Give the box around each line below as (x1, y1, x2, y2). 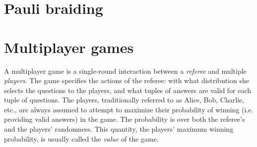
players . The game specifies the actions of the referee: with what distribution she (4, 75, 249, 86)
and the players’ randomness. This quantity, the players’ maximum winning (4, 124, 234, 134)
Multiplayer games (4, 37, 134, 57)
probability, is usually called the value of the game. (4, 133, 159, 144)
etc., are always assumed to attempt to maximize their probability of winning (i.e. (4, 104, 254, 114)
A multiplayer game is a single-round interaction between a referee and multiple (4, 65, 247, 76)
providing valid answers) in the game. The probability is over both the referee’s (4, 114, 245, 124)
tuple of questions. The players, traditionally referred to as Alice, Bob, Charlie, (4, 95, 245, 105)
